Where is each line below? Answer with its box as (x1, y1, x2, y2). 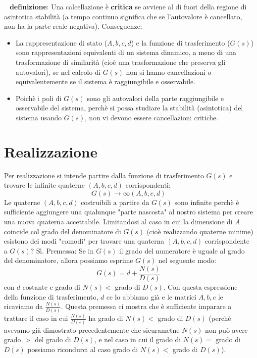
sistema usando (15, 112, 62, 122)
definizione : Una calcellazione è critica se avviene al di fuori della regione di (9, 1, 247, 11)
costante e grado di (22, 282, 80, 292)
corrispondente (205, 236, 250, 246)
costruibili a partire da (81, 197, 150, 207)
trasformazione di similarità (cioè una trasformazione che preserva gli (15, 56, 226, 67)
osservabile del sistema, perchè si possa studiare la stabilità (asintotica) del (15, 102, 243, 113)
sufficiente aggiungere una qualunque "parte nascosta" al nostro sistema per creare (4, 206, 253, 217)
